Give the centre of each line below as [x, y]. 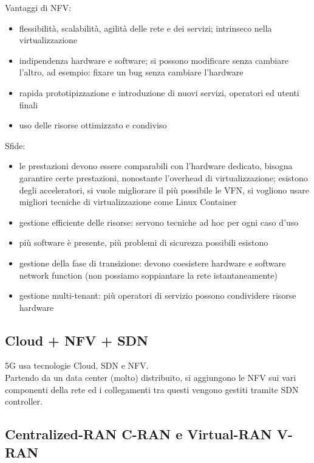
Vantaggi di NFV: [38, 7]
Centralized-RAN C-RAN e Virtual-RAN [138, 434]
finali [29, 104]
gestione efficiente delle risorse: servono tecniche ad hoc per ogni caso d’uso [159, 222]
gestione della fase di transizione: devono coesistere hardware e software [152, 263]
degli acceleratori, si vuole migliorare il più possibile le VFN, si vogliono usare [164, 190]
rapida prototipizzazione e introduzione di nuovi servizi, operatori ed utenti [159, 92]
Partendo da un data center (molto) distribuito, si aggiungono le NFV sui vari [151, 378]
